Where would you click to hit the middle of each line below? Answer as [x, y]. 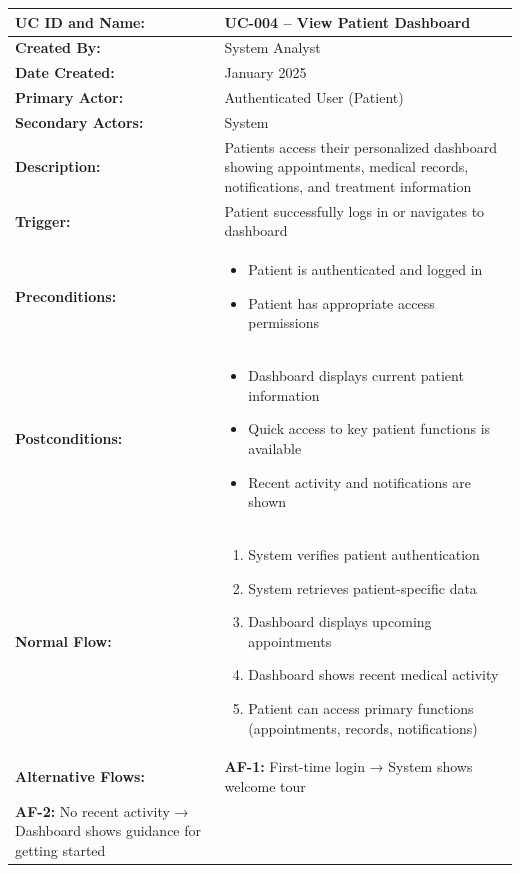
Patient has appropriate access [341, 302]
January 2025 [265, 72]
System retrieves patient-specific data [362, 587]
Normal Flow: [63, 640]
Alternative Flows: [80, 776]
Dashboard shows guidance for [108, 830]
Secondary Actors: [79, 121]
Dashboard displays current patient [356, 375]
